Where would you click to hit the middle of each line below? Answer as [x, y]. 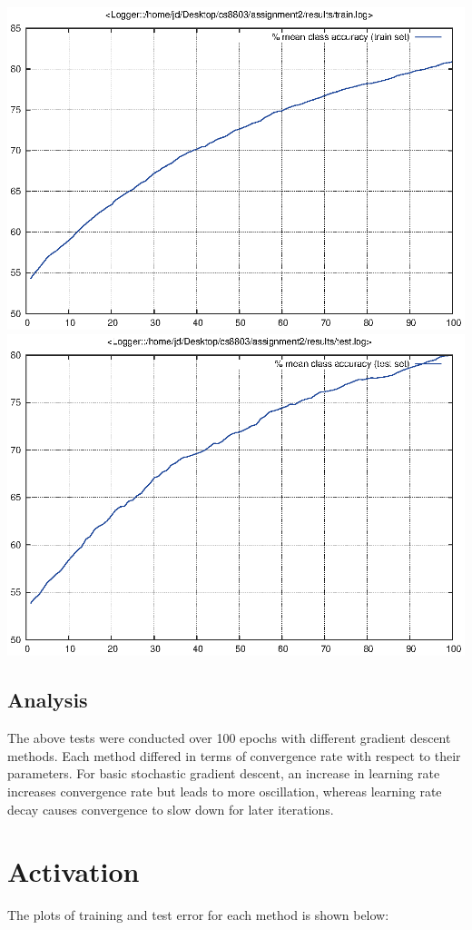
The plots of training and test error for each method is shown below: [198, 915]
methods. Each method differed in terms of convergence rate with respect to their [234, 755]
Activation [74, 871]
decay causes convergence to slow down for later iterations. [171, 809]
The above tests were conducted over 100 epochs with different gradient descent [229, 738]
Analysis [48, 700]
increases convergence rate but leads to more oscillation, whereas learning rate [225, 791]
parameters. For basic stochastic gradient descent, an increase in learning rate [224, 773]
